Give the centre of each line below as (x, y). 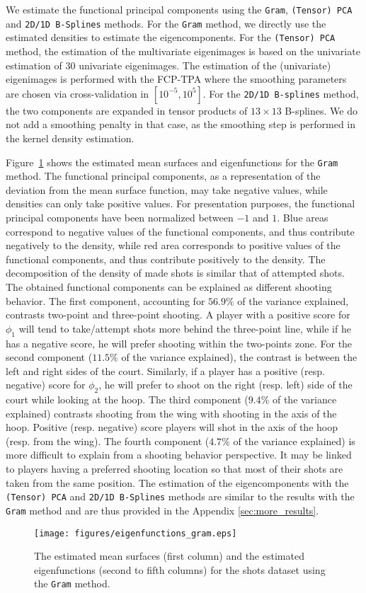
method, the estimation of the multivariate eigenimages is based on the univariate (183, 51)
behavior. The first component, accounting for (105, 300)
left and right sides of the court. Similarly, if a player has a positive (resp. (165, 370)
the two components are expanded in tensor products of (127, 110)
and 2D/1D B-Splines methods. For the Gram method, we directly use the (166, 23)
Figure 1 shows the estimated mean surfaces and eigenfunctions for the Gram (172, 162)
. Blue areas (303, 217)
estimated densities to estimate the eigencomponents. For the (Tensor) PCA (171, 37)
